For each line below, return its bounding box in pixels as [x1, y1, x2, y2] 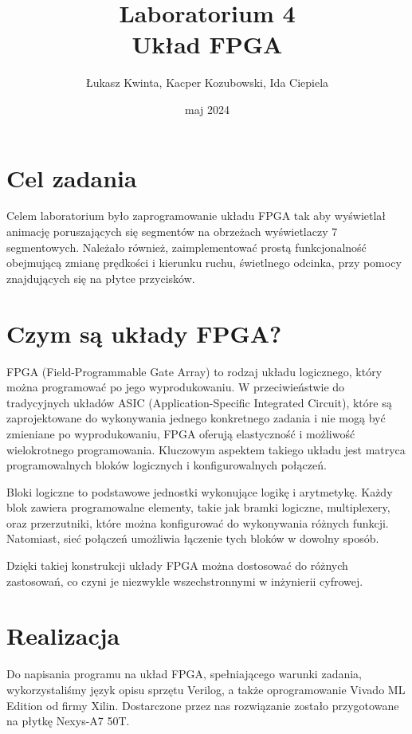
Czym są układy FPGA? [6, 316, 282, 349]
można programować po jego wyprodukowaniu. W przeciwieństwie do [6, 379, 345, 395]
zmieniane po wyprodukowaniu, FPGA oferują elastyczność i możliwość [6, 425, 355, 442]
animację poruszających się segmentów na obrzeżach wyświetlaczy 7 [6, 223, 338, 240]
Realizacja [6, 619, 120, 652]
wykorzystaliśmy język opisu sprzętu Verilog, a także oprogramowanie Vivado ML [6, 681, 406, 697]
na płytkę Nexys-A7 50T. [6, 712, 130, 729]
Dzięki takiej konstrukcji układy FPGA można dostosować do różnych [6, 557, 348, 574]
